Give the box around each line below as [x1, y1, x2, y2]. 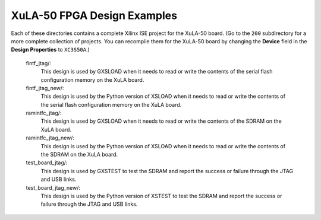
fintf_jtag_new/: [26, 84, 64, 91]
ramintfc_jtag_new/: [26, 134, 74, 142]
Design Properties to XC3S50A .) [11, 46, 90, 53]
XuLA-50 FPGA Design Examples [11, 9, 178, 22]
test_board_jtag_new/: [26, 184, 80, 191]
